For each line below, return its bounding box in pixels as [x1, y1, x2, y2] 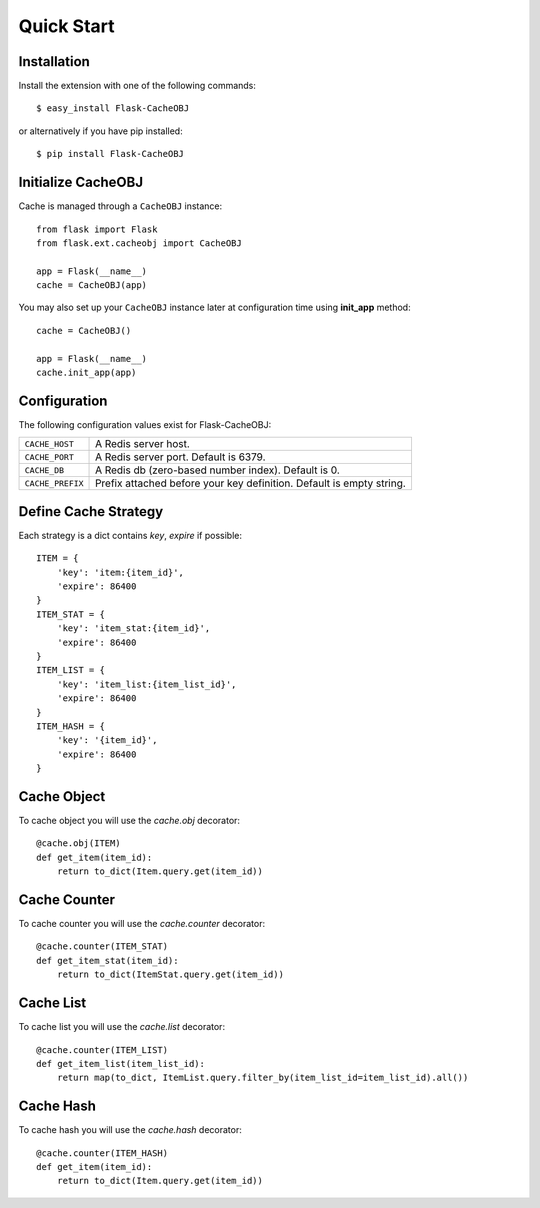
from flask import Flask [36, 223, 158, 235]
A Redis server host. [95, 437, 190, 451]
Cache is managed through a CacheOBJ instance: [18, 200, 223, 212]
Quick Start [18, 15, 115, 37]
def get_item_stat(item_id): [36, 955, 179, 966]
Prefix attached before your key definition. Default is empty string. [95, 476, 407, 490]
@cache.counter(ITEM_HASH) [36, 1147, 169, 1159]
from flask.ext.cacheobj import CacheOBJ [36, 237, 242, 249]
